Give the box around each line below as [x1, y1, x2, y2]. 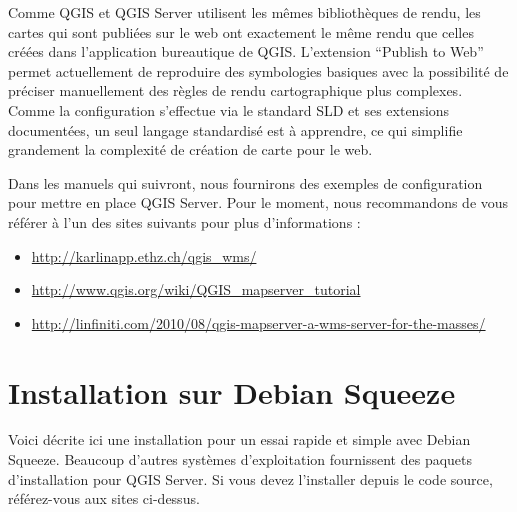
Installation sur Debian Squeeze [8, 371, 456, 412]
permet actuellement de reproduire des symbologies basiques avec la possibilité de [8, 60, 509, 81]
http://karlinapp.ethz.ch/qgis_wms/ [31, 245, 257, 266]
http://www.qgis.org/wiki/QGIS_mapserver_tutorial [31, 279, 361, 300]
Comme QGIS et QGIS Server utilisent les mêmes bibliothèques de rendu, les [8, 2, 481, 22]
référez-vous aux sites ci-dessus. [8, 488, 200, 509]
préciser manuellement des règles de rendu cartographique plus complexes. [8, 80, 463, 101]
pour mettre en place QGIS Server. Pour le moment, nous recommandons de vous [8, 192, 509, 213]
